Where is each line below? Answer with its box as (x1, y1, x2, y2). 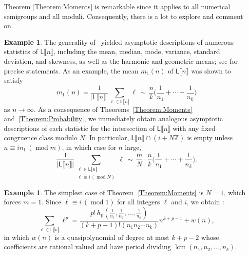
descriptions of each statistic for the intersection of (4, 123, 155, 133)
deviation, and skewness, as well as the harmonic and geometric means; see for (4, 55, 238, 66)
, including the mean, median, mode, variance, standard (54, 46, 220, 56)
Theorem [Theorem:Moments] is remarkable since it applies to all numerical (4, 1, 230, 11)
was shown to (191, 65, 231, 75)
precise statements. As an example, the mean (4, 65, 139, 75)
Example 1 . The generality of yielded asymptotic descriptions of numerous (4, 36, 234, 47)
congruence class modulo (4, 132, 77, 143)
